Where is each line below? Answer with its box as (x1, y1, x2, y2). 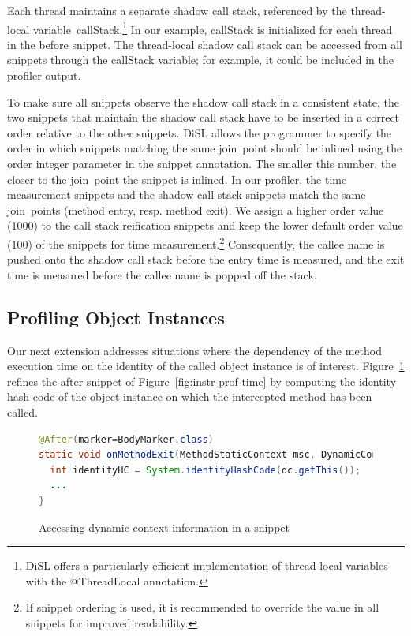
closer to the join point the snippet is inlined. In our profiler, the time (7, 170, 347, 187)
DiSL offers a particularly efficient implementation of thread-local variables (25, 557, 388, 574)
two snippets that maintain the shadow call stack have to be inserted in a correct (7, 109, 400, 125)
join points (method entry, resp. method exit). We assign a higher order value (7, 201, 384, 218)
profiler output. (7, 67, 81, 84)
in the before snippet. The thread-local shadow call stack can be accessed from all (7, 36, 402, 52)
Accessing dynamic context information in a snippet (39, 518, 290, 535)
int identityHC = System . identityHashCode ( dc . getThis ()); (50, 464, 361, 476)
